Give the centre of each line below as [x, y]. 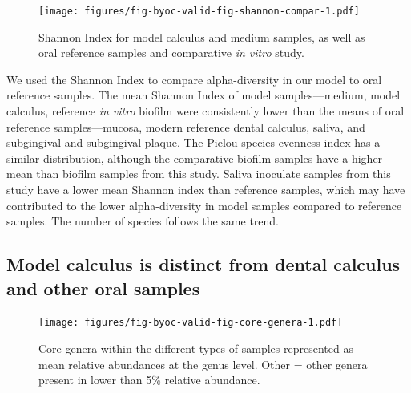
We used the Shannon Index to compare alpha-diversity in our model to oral [194, 79]
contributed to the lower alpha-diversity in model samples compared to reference [204, 205]
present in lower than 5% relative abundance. [149, 380]
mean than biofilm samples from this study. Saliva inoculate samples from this [199, 174]
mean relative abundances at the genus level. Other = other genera [203, 364]
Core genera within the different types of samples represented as [196, 348]
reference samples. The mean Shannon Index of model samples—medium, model [203, 95]
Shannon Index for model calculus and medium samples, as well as [202, 36]
